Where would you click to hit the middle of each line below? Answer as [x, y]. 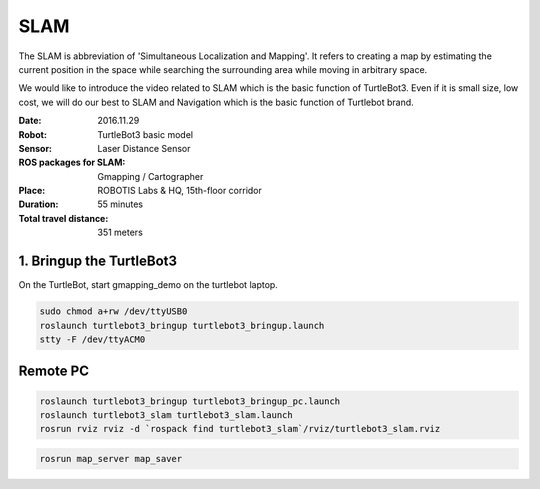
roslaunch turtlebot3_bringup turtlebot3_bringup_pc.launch [190, 401]
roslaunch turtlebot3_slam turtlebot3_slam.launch [166, 414]
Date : [30, 121]
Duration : [38, 204]
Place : [32, 191]
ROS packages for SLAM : [72, 162]
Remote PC [54, 371]
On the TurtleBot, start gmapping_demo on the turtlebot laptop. [148, 285]
